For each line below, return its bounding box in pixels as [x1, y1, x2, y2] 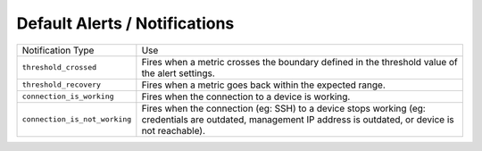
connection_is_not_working [21, 114, 132, 124]
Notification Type [21, 44, 95, 56]
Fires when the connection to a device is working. [141, 90, 351, 103]
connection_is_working [21, 92, 115, 102]
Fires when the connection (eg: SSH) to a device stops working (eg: [141, 102, 426, 114]
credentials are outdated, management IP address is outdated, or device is [141, 113, 454, 125]
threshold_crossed [21, 63, 97, 72]
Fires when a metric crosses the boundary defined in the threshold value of [141, 55, 459, 68]
